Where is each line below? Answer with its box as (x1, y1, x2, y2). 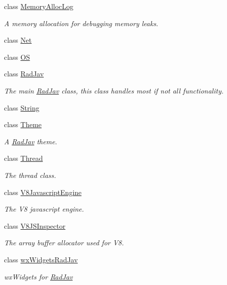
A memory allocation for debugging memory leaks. (4, 18, 158, 28)
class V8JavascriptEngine (4, 186, 82, 197)
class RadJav (4, 68, 44, 79)
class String (4, 102, 40, 113)
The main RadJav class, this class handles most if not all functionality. (4, 85, 223, 96)
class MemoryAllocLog (4, 1, 74, 11)
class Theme (4, 119, 42, 130)
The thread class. (4, 169, 56, 180)
